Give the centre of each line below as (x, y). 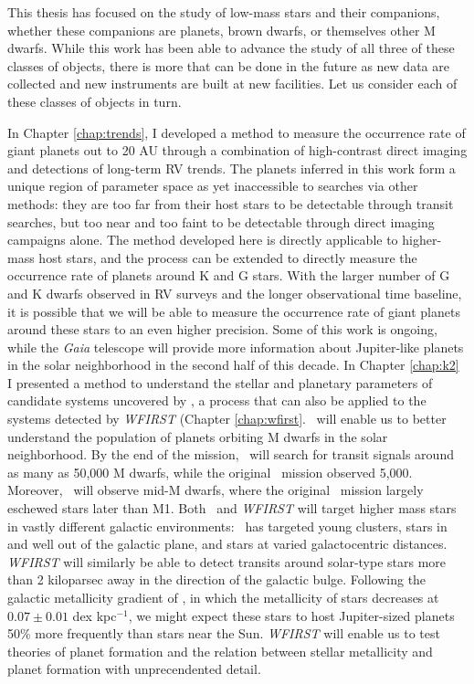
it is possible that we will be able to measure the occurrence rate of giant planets (234, 311)
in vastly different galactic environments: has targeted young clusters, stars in (227, 526)
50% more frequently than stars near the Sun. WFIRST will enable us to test (224, 633)
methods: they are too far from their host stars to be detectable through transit (231, 203)
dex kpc (95, 615)
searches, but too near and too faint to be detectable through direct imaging (221, 221)
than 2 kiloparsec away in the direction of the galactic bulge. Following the (217, 579)
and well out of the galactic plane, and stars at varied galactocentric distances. (227, 544)
